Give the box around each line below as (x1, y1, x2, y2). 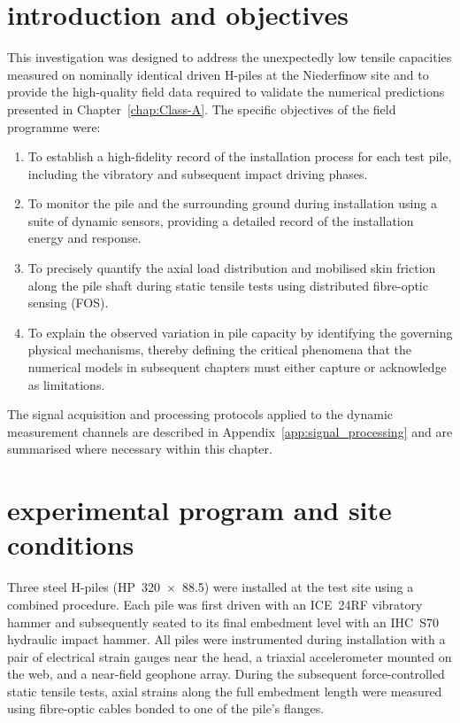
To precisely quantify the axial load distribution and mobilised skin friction (27, 259, 436, 277)
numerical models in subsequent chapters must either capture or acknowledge (27, 358, 447, 377)
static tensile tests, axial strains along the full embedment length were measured (7, 681, 442, 700)
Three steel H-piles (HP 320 (7, 578, 161, 596)
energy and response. (27, 229, 142, 247)
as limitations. (27, 375, 105, 393)
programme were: (7, 117, 101, 136)
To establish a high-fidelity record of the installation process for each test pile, (27, 147, 452, 166)
